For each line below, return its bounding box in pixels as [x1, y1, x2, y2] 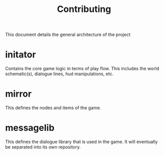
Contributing [56, 3, 111, 15]
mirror [5, 88, 32, 100]
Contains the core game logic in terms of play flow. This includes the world [5, 66, 159, 72]
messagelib [5, 122, 55, 134]
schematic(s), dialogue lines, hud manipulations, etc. [5, 71, 114, 77]
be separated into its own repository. [5, 144, 81, 150]
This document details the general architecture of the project [5, 31, 131, 38]
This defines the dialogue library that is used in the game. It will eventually [5, 139, 158, 145]
